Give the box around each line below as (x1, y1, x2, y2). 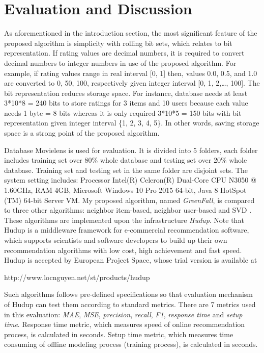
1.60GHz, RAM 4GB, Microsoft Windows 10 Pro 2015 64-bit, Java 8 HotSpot (4, 185, 247, 195)
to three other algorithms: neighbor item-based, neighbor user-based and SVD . (4, 205, 252, 215)
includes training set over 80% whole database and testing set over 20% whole (4, 155, 247, 165)
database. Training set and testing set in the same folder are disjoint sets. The (4, 164, 248, 175)
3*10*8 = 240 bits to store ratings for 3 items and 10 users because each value (4, 97, 248, 108)
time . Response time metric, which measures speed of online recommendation (4, 319, 245, 330)
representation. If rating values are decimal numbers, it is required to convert (4, 47, 245, 58)
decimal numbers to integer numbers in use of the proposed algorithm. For (4, 57, 237, 68)
